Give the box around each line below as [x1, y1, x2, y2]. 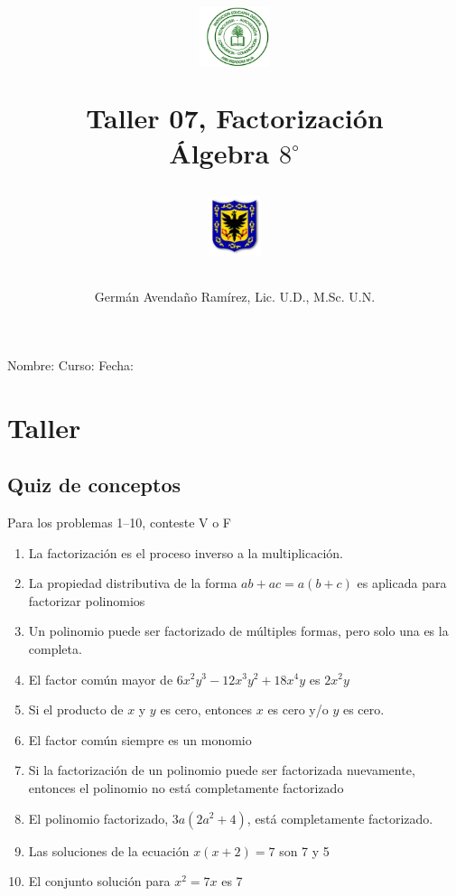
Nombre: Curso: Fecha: [7, 355, 134, 374]
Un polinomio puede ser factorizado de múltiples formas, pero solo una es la [28, 621, 449, 640]
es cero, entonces [160, 700, 253, 719]
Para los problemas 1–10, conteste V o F [7, 512, 231, 531]
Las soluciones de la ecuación [28, 841, 190, 860]
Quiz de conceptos [7, 471, 181, 499]
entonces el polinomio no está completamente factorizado [28, 778, 344, 797]
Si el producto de [28, 700, 124, 719]
